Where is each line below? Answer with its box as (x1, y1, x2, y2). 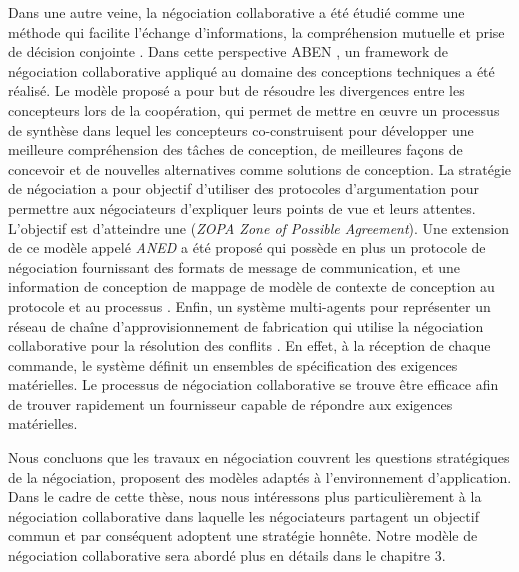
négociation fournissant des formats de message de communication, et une (8, 256, 461, 277)
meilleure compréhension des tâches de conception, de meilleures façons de (8, 139, 463, 160)
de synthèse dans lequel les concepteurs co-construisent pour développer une (8, 119, 474, 140)
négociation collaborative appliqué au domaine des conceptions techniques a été (8, 60, 495, 81)
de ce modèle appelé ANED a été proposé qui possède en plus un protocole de (8, 237, 486, 258)
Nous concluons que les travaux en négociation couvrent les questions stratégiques (8, 447, 510, 468)
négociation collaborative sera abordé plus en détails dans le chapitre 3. (8, 545, 446, 566)
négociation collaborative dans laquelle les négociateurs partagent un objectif (8, 505, 479, 526)
